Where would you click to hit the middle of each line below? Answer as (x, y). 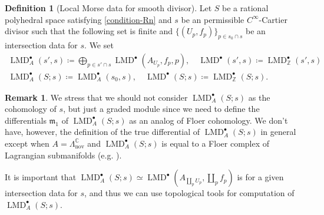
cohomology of (31, 109)
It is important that (41, 177)
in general (278, 132)
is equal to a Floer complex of (216, 143)
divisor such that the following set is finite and (89, 31)
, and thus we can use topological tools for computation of (189, 193)
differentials (26, 120)
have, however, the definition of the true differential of (103, 132)
